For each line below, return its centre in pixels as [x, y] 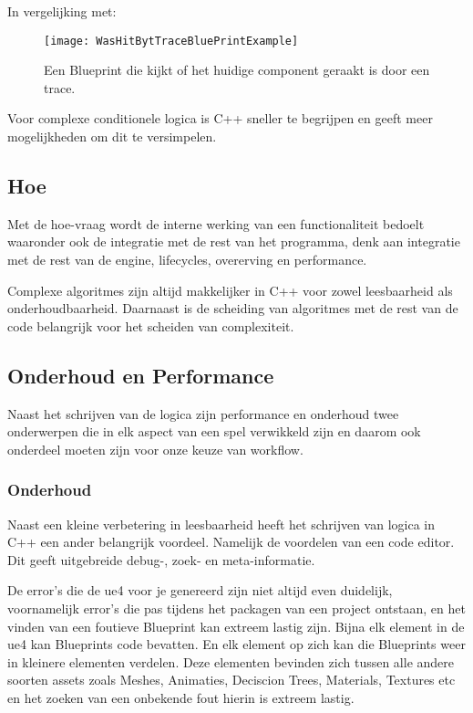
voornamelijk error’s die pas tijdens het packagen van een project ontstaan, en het [236, 608]
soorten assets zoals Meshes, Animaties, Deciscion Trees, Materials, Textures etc [231, 680]
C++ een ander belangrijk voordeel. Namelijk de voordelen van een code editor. [231, 542]
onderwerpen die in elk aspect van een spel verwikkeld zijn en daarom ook [214, 431]
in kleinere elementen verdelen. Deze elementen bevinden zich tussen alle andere [231, 661]
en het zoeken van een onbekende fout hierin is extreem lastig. [181, 697]
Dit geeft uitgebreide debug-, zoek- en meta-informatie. [161, 559]
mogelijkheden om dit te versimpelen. [112, 136]
